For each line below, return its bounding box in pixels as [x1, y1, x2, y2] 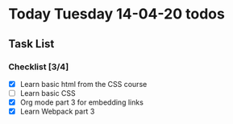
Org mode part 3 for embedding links [19, 97, 144, 107]
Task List [8, 37, 55, 51]
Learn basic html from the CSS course [19, 79, 148, 89]
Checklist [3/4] [8, 61, 69, 72]
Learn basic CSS [19, 88, 77, 97]
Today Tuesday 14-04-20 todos [8, 5, 226, 23]
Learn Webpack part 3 [19, 106, 95, 117]
